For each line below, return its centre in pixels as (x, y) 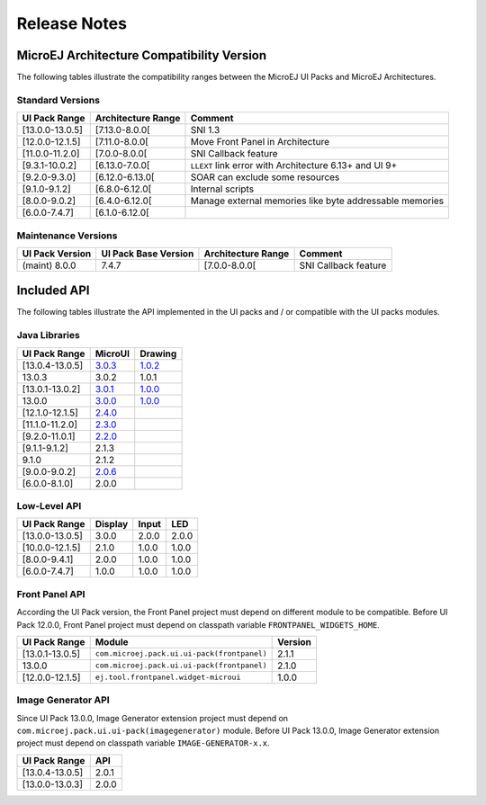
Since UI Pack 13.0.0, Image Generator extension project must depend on (152, 718)
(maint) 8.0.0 (49, 265)
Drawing (158, 353)
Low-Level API (49, 505)
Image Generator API (63, 700)
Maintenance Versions (67, 236)
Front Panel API (51, 594)
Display (112, 524)
